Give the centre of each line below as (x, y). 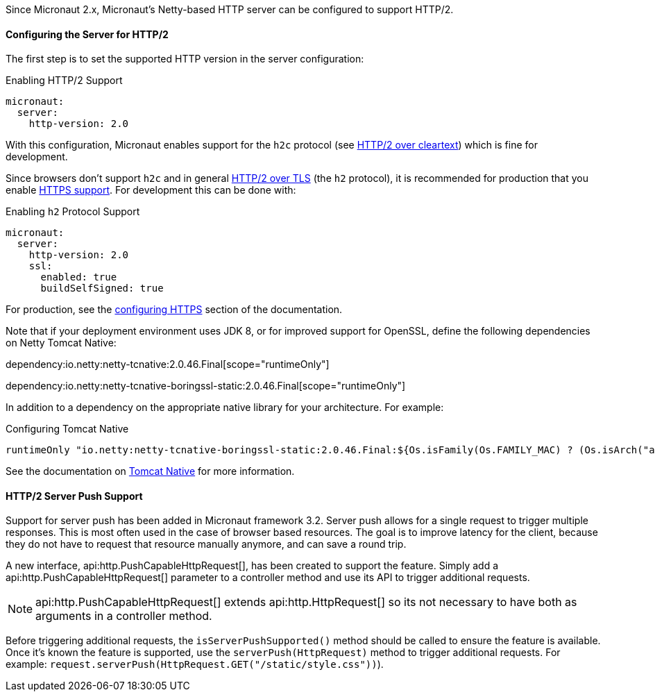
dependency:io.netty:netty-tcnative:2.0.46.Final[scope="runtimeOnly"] (168, 364)
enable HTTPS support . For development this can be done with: (151, 190)
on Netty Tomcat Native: (61, 343)
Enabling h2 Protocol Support (73, 212)
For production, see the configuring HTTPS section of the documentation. (174, 310)
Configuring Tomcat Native (67, 429)
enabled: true (79, 277)
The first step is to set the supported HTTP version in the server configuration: (185, 59)
